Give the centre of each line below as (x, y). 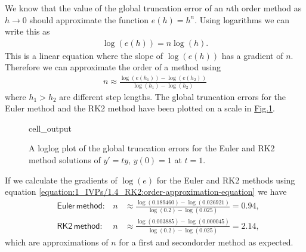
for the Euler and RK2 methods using (226, 180)
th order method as (266, 8)
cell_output (50, 128)
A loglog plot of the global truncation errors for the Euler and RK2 (152, 148)
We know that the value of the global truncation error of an (114, 8)
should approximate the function (89, 19)
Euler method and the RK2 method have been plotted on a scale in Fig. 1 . (140, 108)
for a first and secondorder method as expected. (206, 242)
